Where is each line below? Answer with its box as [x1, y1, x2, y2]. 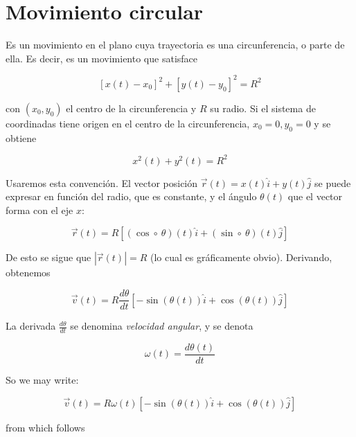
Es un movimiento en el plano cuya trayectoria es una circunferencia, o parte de [6, 37, 345, 52]
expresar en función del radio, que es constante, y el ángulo [6, 189, 257, 204]
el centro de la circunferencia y [66, 100, 197, 115]
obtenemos [6, 265, 51, 280]
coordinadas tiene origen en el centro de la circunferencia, [6, 116, 250, 130]
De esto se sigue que [6, 250, 91, 265]
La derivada [6, 319, 56, 333]
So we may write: [6, 373, 79, 387]
